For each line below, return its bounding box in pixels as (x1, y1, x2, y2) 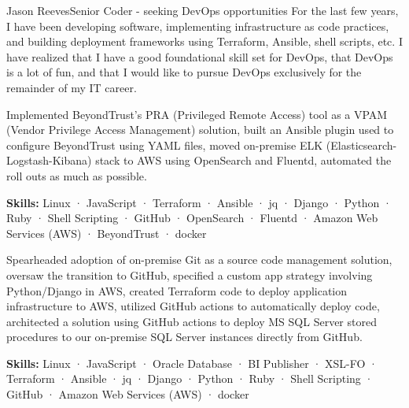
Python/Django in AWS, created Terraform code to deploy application (6, 282, 348, 299)
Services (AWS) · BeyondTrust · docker (6, 224, 207, 241)
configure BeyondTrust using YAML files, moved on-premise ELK (6, 136, 323, 153)
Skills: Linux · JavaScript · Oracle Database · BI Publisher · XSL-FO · (6, 354, 378, 371)
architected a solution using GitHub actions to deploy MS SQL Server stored (6, 313, 377, 329)
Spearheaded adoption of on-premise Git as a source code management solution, (6, 251, 392, 268)
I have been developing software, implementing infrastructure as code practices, (6, 17, 389, 34)
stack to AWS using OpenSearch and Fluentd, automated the (95, 152, 392, 169)
